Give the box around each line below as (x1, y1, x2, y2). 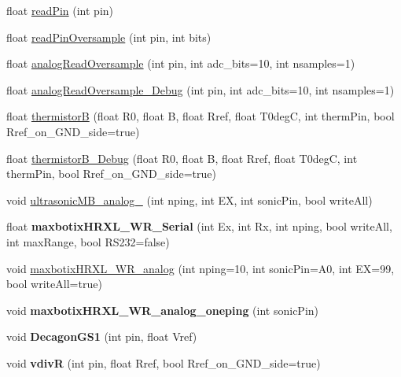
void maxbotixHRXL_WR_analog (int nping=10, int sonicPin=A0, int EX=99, (6, 260, 395, 276)
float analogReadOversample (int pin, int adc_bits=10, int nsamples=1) (6, 55, 355, 72)
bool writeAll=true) (6, 275, 102, 292)
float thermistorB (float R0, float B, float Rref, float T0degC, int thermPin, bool (6, 108, 395, 124)
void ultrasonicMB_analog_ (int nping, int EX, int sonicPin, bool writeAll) (6, 191, 373, 208)
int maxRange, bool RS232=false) (6, 233, 170, 249)
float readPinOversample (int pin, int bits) (6, 28, 212, 45)
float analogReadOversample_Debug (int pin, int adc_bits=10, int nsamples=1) (6, 81, 395, 98)
